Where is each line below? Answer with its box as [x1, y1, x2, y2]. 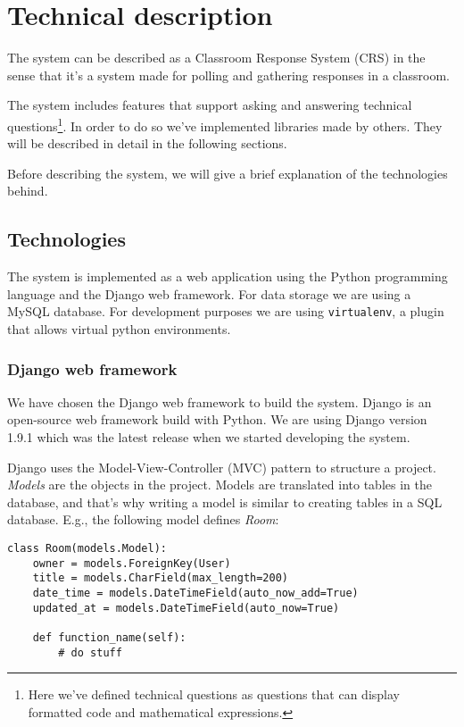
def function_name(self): [32, 631, 186, 644]
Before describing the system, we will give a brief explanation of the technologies [7, 163, 448, 182]
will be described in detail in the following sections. [7, 134, 287, 153]
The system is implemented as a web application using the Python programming [7, 267, 448, 286]
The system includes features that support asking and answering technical [7, 96, 412, 114]
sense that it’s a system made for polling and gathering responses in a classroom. [7, 65, 450, 84]
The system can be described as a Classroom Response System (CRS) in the [7, 48, 426, 67]
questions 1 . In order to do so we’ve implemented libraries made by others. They [7, 113, 443, 135]
